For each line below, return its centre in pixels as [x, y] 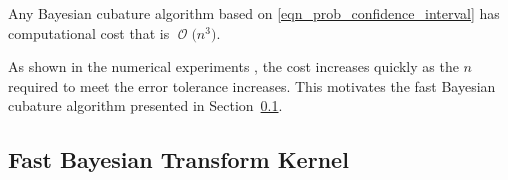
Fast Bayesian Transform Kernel [178, 159]
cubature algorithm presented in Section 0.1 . [145, 105]
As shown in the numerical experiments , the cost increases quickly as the [233, 66]
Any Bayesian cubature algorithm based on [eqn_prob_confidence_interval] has [254, 13]
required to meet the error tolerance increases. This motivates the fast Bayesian [252, 85]
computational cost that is [89, 32]
